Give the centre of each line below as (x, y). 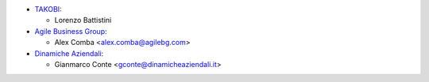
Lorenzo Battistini (83, 20)
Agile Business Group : (71, 31)
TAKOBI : (48, 9)
